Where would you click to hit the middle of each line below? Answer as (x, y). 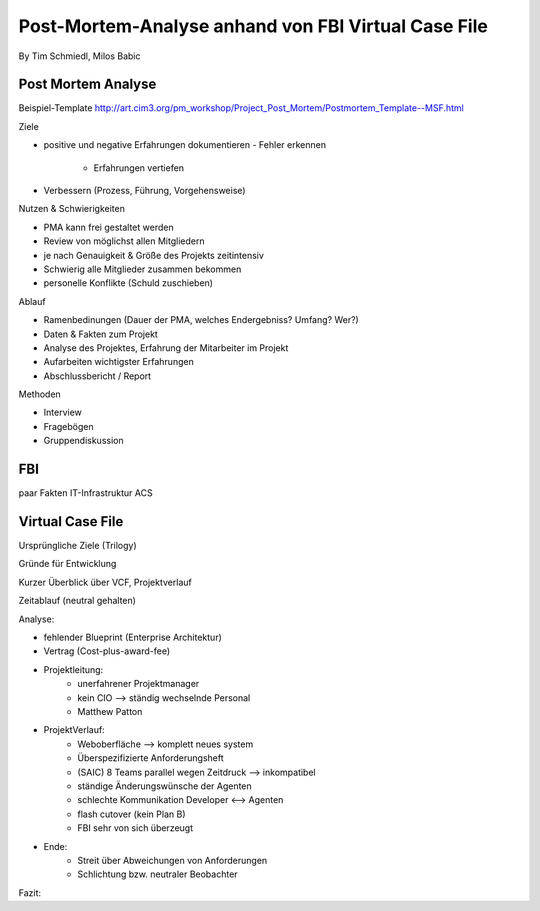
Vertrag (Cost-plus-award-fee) (107, 651)
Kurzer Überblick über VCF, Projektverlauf (105, 582)
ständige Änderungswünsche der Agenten (164, 786)
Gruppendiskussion (83, 441)
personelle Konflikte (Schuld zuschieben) (128, 283)
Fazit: (30, 892)
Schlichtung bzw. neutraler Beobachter (158, 874)
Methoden (40, 394)
